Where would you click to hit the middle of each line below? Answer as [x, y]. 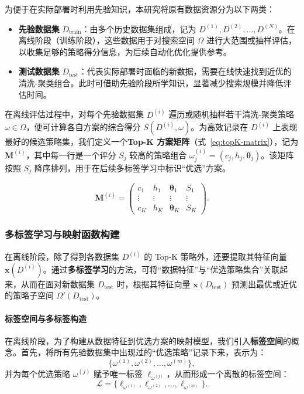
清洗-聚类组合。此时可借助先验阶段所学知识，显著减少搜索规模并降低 [151, 82]
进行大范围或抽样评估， [251, 40]
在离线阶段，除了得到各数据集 [62, 257]
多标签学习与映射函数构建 [62, 234]
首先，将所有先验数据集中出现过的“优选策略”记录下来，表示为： [144, 352]
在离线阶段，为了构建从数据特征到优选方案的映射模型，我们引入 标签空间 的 [148, 340]
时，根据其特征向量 [153, 283]
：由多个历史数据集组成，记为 [139, 28]
